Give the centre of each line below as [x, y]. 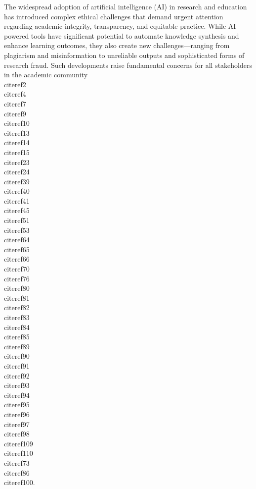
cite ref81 [17, 298]
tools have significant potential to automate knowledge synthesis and [135, 35]
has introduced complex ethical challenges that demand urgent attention [114, 16]
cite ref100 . [20, 482]
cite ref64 [17, 240]
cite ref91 [17, 365]
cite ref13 [17, 133]
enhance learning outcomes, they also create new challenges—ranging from [117, 45]
